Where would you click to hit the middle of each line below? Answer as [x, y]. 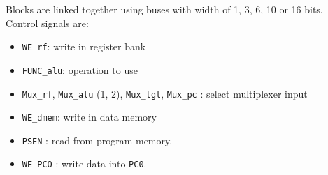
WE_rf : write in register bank [84, 46]
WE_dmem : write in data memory [89, 117]
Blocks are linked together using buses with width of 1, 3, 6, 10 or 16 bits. [164, 9]
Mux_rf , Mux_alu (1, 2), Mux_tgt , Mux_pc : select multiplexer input [165, 93]
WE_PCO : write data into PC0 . [84, 163]
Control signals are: [47, 23]
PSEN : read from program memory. [97, 140]
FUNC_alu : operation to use [80, 69]
